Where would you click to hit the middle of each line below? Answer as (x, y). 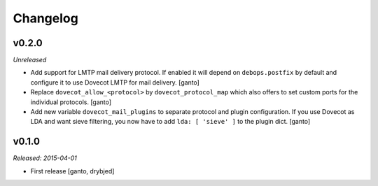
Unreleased (30, 60)
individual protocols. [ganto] (71, 102)
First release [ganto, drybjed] (72, 171)
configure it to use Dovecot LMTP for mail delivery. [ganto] (115, 82)
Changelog (45, 18)
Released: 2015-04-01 (45, 158)
